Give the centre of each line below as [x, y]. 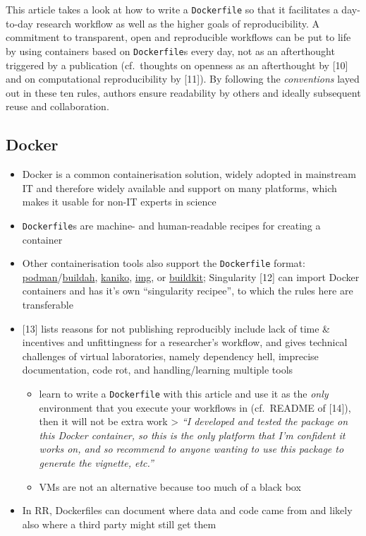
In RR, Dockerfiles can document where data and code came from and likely [187, 510]
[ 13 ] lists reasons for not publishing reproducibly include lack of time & [176, 328]
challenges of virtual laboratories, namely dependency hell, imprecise [170, 356]
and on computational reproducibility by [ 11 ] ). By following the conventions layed [183, 79]
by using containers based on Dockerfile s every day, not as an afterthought [170, 50]
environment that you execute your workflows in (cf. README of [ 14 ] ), [195, 407]
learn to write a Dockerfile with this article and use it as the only [184, 393]
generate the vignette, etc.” [96, 462]
